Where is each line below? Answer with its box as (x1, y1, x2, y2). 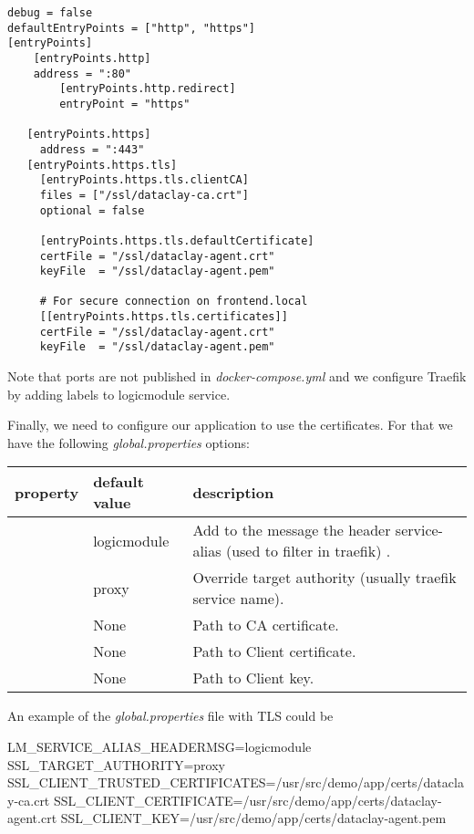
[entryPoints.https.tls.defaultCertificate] (39, 234, 314, 247)
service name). (192, 588, 284, 610)
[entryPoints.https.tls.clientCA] (39, 173, 249, 187)
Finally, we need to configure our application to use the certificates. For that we (7, 415, 453, 434)
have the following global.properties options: (7, 433, 250, 452)
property (15, 481, 79, 503)
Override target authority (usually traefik (192, 567, 457, 589)
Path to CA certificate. (192, 614, 339, 636)
